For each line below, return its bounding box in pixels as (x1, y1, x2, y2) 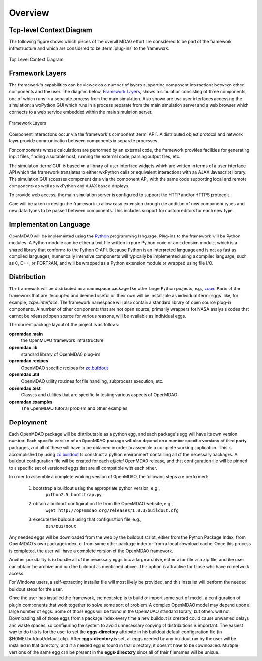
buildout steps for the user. (9, 586, 63, 592)
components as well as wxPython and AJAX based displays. (9, 183, 130, 189)
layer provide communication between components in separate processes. (9, 138, 159, 144)
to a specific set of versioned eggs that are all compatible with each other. (9, 465, 157, 471)
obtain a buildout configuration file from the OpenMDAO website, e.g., (33, 501, 173, 507)
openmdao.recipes (9, 358, 49, 364)
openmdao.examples (9, 399, 53, 405)
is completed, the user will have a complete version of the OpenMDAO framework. (9, 548, 173, 554)
